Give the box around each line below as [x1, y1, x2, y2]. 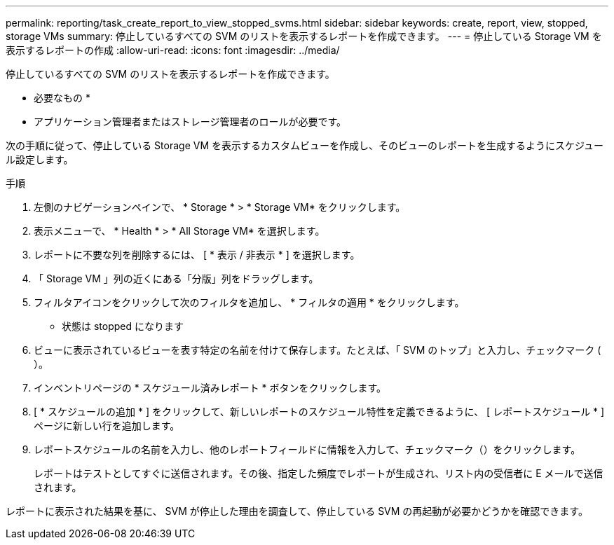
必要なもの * [34, 92, 90, 104]
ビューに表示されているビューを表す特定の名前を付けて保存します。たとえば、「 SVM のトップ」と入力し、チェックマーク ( [34, 344, 601, 356]
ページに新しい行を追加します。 [34, 420, 180, 432]
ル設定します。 [6, 153, 74, 165]
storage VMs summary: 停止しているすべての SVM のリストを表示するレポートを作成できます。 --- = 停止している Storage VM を [6, 30, 602, 42]
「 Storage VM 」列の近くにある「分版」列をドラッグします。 [34, 272, 319, 284]
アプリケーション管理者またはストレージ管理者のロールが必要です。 [34, 116, 347, 127]
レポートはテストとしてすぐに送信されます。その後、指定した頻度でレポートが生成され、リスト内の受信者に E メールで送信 [34, 467, 603, 479]
